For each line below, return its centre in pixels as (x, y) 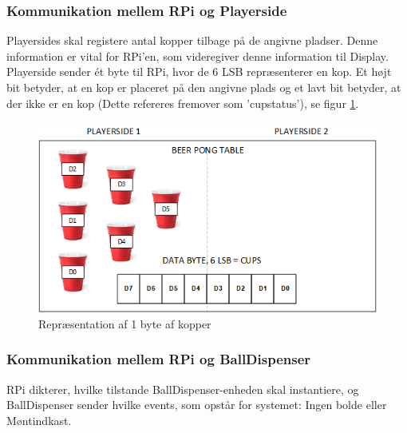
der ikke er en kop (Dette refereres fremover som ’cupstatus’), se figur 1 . (183, 103)
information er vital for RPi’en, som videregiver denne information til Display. (198, 56)
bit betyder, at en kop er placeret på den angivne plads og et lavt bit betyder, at (204, 87)
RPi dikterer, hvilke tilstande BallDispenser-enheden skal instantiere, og (183, 389)
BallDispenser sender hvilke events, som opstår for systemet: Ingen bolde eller (197, 405)
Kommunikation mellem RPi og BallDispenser (159, 359)
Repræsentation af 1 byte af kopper (125, 323)
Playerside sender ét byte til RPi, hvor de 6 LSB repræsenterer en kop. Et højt (199, 72)
